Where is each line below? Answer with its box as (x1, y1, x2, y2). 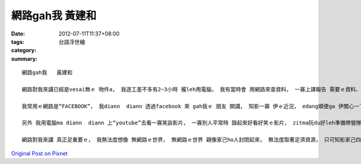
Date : (11, 30, 25, 37)
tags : (11, 38, 25, 45)
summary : (11, 55, 38, 62)
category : (11, 47, 37, 54)
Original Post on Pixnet (11, 150, 68, 157)
